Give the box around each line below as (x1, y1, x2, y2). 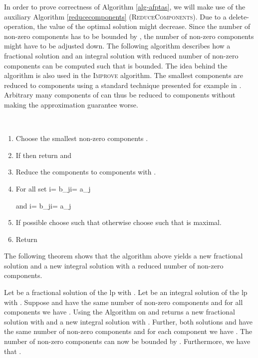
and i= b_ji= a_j (15, 200, 71, 210)
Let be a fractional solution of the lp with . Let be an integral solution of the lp (4, 287, 248, 297)
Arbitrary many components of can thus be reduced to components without (4, 89, 236, 100)
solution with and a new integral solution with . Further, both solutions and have (4, 316, 253, 326)
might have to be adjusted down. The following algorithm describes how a (4, 40, 231, 51)
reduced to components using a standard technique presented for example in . (4, 79, 242, 90)
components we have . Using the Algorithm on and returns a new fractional (4, 306, 235, 317)
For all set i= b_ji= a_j (15, 183, 91, 193)
